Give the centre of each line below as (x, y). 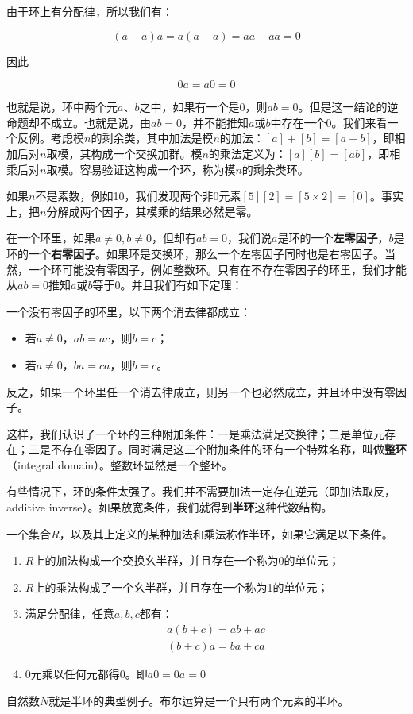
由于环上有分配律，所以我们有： (90, 11)
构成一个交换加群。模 (147, 153)
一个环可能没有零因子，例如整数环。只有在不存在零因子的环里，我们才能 (217, 269)
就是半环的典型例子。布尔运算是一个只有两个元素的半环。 (199, 700)
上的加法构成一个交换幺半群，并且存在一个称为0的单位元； (187, 560)
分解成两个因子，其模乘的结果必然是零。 (152, 211)
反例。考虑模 (50, 138)
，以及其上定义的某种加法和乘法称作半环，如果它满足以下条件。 (226, 533)
